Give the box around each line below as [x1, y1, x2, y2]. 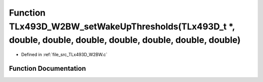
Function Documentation [9, 64, 86, 73]
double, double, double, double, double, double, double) [9, 35, 241, 46]
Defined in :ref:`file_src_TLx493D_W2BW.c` [21, 52, 108, 58]
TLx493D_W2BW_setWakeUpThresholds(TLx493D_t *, [9, 21, 235, 32]
